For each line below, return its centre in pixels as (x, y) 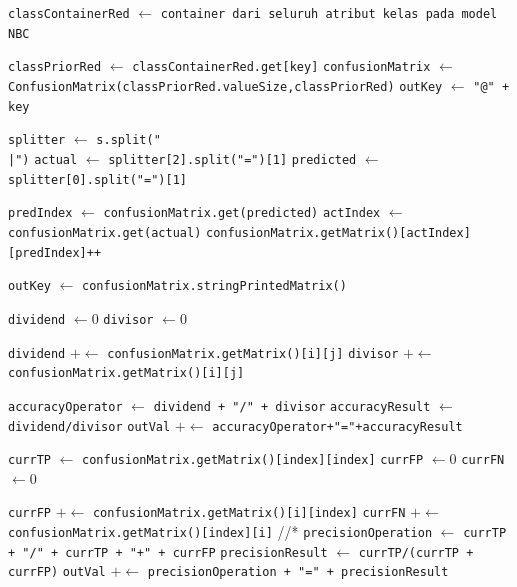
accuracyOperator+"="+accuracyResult (337, 426)
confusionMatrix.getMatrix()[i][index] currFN (249, 513)
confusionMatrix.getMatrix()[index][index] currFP (253, 460)
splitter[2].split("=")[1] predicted (232, 159)
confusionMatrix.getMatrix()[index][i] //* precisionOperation (220, 531)
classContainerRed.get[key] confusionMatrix (281, 67)
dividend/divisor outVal (89, 426)
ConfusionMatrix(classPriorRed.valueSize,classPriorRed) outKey (225, 86)
